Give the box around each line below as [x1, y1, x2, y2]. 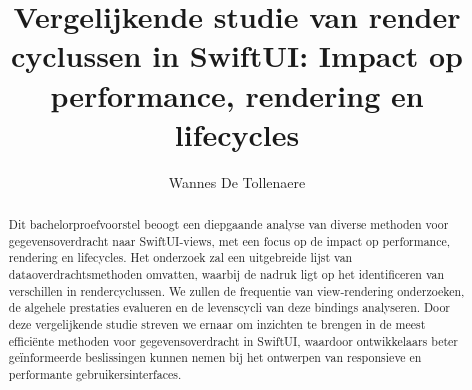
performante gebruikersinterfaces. [8, 365, 182, 382]
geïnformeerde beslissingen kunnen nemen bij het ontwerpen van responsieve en [8, 349, 422, 366]
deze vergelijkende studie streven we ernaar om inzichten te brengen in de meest [8, 316, 426, 333]
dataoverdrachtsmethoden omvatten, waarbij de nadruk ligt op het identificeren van [8, 266, 445, 283]
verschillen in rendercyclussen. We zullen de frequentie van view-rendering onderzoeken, [8, 282, 465, 299]
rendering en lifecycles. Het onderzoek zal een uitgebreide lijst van [8, 249, 353, 266]
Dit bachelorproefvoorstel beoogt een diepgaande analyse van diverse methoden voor [8, 216, 449, 233]
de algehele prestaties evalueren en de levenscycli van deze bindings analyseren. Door [8, 299, 450, 316]
